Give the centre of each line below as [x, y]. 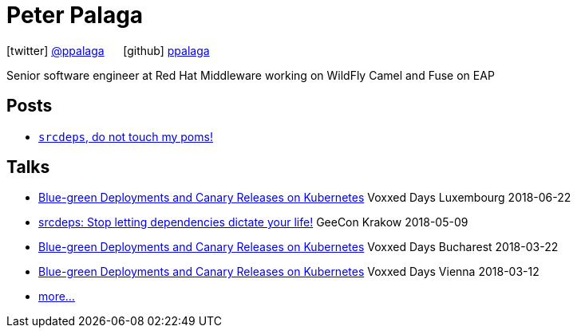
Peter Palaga [75, 15]
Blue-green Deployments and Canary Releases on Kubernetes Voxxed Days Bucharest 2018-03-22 [298, 247]
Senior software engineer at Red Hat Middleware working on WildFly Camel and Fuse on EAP [251, 75]
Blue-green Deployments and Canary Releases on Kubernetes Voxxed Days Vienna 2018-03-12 [289, 272]
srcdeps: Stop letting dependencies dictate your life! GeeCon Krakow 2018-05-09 [253, 222]
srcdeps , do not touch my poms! [126, 136]
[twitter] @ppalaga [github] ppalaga [108, 50]
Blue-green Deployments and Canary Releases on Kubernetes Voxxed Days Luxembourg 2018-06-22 [305, 198]
